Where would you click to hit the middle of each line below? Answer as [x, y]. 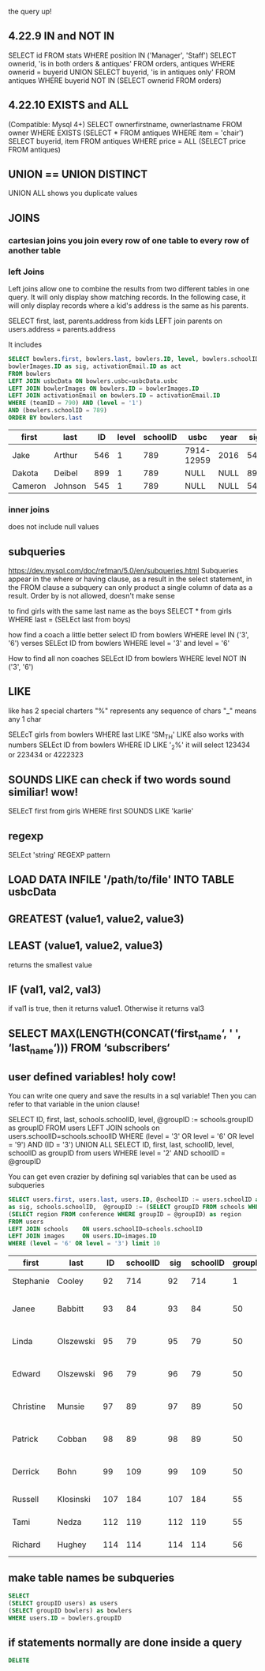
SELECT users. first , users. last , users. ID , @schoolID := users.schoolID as [135, 1200]
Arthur [66, 455]
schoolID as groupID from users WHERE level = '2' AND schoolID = [117, 1153]
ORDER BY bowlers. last [45, 418]
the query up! [30, 11]
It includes [25, 345]
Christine [29, 1406]
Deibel [66, 473]
